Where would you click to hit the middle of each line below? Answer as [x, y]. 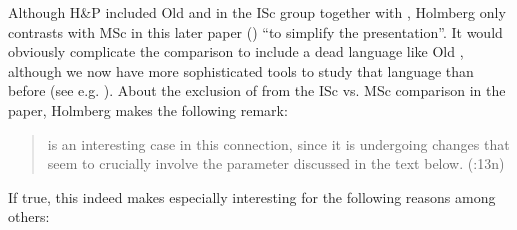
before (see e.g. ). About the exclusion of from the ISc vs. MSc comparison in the [257, 90]
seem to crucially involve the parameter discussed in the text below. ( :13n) [276, 163]
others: [29, 216]
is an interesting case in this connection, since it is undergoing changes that [278, 143]
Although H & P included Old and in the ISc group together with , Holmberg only [257, 12]
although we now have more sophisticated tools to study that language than [241, 70]
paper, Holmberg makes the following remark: [148, 109]
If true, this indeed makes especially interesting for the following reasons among [252, 196]
